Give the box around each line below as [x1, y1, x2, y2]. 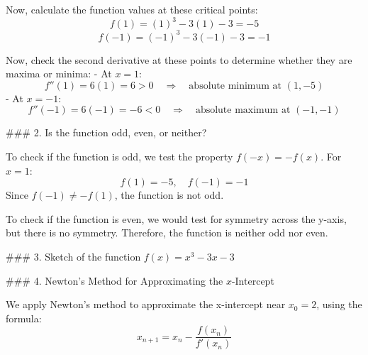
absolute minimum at [189, 80, 282, 91]
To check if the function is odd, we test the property [6, 148, 233, 163]
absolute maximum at [195, 105, 291, 116]
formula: [6, 310, 42, 325]
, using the [316, 297, 362, 312]
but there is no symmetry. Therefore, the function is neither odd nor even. [6, 225, 328, 240]
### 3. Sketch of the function [6, 248, 141, 263]
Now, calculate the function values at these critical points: [6, 2, 258, 16]
